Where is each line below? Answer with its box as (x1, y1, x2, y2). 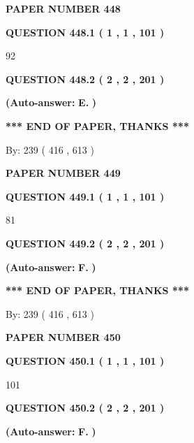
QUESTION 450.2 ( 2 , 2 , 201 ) (6, 400, 165, 415)
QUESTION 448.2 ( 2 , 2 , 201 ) (6, 71, 165, 86)
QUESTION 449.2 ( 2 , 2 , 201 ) (6, 235, 165, 250)
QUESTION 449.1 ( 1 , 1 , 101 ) (6, 189, 165, 203)
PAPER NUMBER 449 (6, 166, 121, 180)
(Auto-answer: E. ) (6, 95, 97, 110)
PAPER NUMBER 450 (6, 330, 121, 344)
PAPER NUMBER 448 (6, 1, 121, 15)
